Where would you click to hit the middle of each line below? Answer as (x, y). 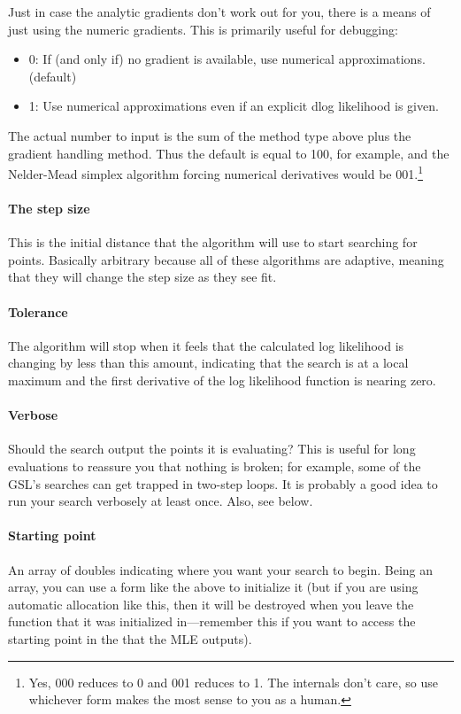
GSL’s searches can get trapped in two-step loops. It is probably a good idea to (223, 483)
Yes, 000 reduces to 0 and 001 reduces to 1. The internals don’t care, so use (233, 682)
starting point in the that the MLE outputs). (130, 638)
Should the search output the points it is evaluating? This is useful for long (212, 449)
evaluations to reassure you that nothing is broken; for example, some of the (215, 466)
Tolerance (38, 311)
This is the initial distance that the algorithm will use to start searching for (213, 242)
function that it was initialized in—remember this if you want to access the (212, 621)
